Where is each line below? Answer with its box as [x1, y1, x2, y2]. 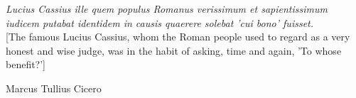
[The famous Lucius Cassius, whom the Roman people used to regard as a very [6, 29, 350, 44]
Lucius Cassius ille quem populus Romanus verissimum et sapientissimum [6, 1, 328, 16]
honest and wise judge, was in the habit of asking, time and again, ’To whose [6, 43, 342, 58]
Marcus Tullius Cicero [6, 80, 102, 95]
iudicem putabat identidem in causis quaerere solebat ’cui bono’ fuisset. [6, 15, 314, 30]
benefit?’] [6, 57, 46, 72]
